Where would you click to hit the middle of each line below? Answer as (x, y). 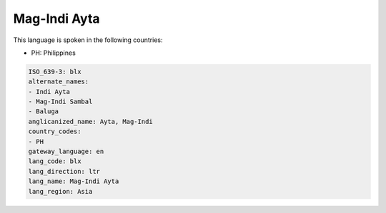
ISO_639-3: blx (55, 72)
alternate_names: (59, 82)
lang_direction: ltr (64, 171)
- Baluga (44, 111)
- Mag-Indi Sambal (60, 102)
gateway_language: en (66, 152)
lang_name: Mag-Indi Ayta (74, 181)
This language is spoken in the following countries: (88, 40)
